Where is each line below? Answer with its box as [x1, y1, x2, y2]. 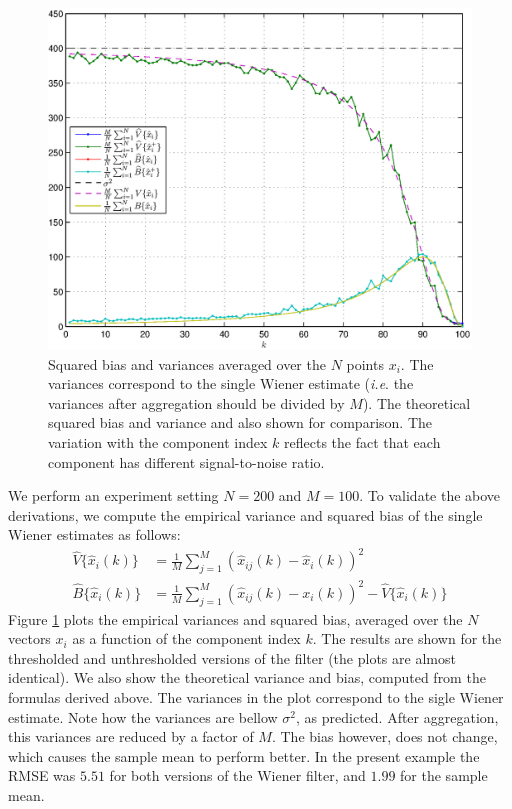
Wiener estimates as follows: [8, 524, 181, 545]
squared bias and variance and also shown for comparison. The [48, 412, 432, 433]
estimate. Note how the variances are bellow [8, 706, 278, 727]
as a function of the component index [72, 628, 301, 649]
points [346, 353, 384, 374]
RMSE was [8, 765, 76, 786]
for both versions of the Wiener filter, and [109, 765, 366, 786]
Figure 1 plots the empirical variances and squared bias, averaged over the [8, 608, 463, 629]
